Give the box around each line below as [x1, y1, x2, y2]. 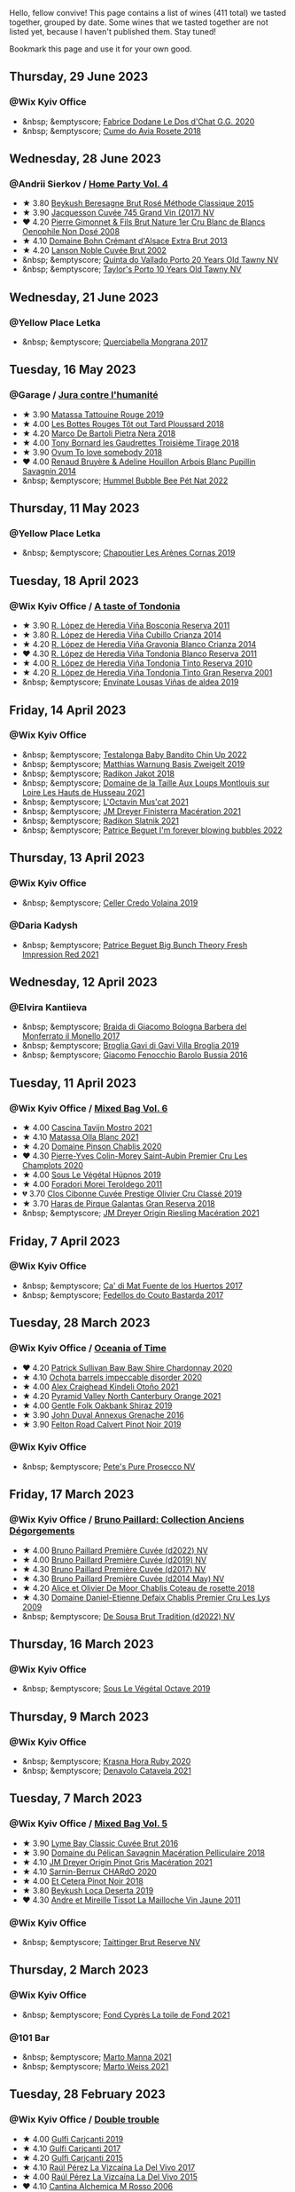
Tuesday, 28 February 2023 [9, 2086, 166, 2102]
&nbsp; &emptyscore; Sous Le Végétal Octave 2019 [21, 1683, 211, 1694]
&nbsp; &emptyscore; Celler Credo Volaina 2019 [21, 897, 198, 908]
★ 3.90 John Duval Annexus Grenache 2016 [21, 1409, 184, 1420]
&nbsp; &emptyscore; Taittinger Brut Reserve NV [21, 1936, 201, 1947]
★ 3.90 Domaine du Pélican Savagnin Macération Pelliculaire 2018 [21, 1847, 266, 1858]
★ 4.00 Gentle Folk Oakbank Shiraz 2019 [21, 1400, 173, 1411]
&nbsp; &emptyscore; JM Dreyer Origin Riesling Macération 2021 [21, 1207, 260, 1219]
